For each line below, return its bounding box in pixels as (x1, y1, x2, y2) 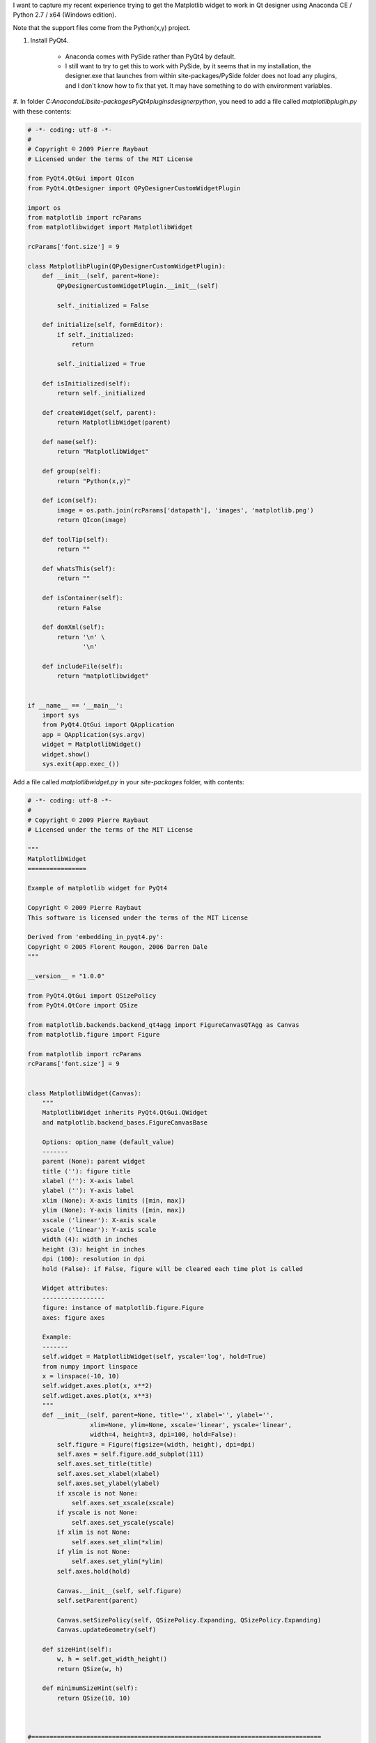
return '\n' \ (56, 633, 105, 641)
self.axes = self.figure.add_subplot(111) (56, 1450, 205, 1459)
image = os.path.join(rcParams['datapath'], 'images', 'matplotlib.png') (56, 506, 315, 514)
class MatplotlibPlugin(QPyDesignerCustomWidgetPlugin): (27, 262, 226, 270)
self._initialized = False (56, 301, 149, 310)
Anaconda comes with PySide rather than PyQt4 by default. (65, 52, 236, 61)
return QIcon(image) (56, 516, 127, 524)
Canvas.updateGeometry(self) (56, 1626, 157, 1634)
